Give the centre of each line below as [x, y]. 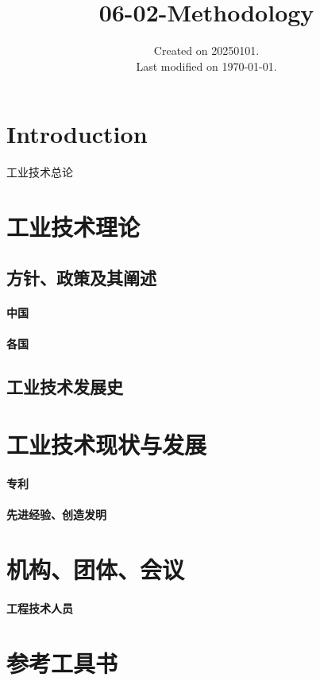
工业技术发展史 [65, 386]
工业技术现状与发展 [107, 445]
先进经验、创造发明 [56, 515]
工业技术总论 [40, 172]
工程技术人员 [40, 607]
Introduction [77, 134]
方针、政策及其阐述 [81, 277]
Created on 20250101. [206, 50]
